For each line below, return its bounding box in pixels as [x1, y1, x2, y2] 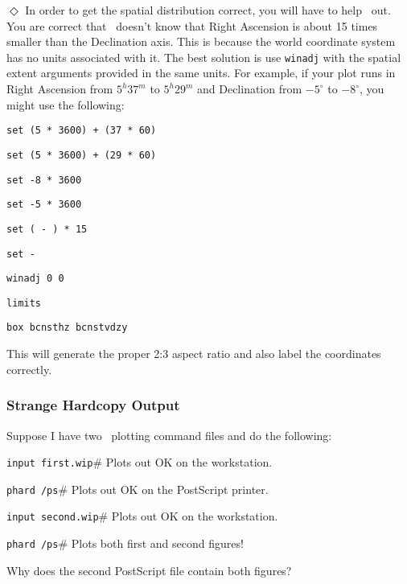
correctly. [6, 360, 52, 377]
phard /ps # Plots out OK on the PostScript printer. [6, 480, 269, 497]
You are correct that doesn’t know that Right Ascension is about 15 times [6, 17, 378, 34]
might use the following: [6, 96, 125, 113]
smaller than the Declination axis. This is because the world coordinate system [6, 33, 396, 50]
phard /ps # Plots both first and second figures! [6, 535, 244, 552]
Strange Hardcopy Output [6, 395, 180, 415]
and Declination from [196, 80, 302, 97]
